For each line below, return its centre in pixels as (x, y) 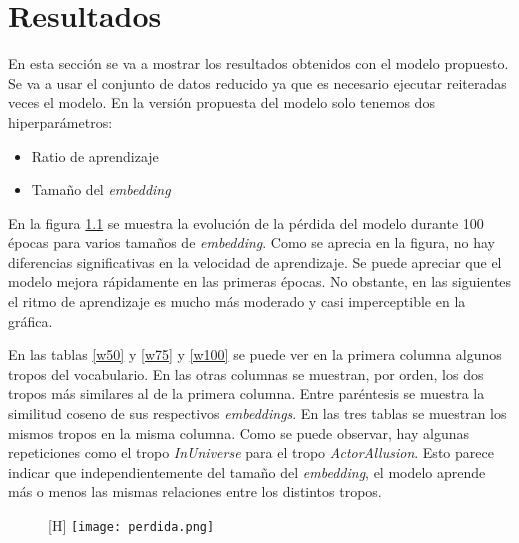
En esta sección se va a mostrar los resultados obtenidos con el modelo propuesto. (258, 63)
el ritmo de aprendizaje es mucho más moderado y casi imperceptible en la (237, 301)
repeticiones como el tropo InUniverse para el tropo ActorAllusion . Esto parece (251, 452)
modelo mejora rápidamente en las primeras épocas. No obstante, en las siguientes (260, 281)
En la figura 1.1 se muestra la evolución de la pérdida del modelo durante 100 (246, 222)
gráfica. (30, 320)
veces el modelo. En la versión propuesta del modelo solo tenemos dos (221, 102)
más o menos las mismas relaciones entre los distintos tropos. (195, 491)
